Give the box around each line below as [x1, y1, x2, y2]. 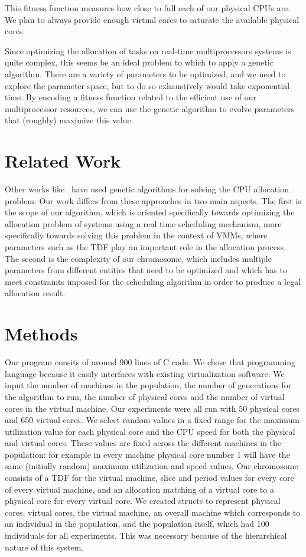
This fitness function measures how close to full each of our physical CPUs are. [5, 2, 291, 14]
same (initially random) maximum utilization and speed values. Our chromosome [5, 460, 298, 472]
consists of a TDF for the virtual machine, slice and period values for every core [5, 471, 294, 484]
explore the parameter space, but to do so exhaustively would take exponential [5, 79, 290, 91]
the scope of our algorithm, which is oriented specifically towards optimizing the [5, 206, 295, 218]
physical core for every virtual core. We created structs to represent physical [5, 494, 281, 507]
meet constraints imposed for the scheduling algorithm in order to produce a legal [5, 275, 301, 287]
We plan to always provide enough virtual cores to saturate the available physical [5, 13, 300, 25]
